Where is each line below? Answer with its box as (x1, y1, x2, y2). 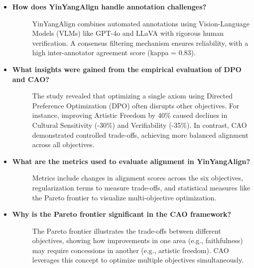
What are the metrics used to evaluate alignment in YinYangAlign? (12, 156, 251, 166)
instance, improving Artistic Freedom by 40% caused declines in (32, 110, 228, 120)
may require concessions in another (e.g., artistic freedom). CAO (32, 245, 229, 255)
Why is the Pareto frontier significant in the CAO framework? (12, 209, 232, 219)
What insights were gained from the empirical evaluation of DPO (12, 64, 242, 74)
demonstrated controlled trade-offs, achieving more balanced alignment (32, 129, 249, 140)
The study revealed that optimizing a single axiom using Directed (32, 90, 233, 101)
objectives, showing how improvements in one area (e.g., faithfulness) (32, 235, 243, 246)
